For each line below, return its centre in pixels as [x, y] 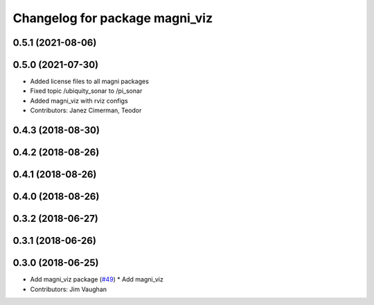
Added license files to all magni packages [89, 81]
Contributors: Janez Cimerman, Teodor [86, 110]
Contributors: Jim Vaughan [69, 289]
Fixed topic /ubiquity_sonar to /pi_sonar [86, 91]
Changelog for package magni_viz [113, 18]
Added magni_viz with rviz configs [79, 101]
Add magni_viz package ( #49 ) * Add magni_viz [97, 279]
